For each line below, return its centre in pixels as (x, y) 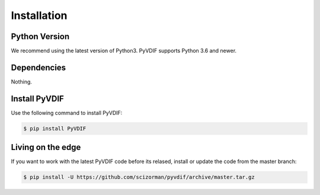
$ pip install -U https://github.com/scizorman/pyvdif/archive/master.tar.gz (139, 177)
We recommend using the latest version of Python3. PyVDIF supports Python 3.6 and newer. (124, 51)
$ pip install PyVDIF (55, 128)
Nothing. (22, 81)
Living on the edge (46, 147)
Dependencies (39, 67)
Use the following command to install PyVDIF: (67, 113)
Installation (39, 15)
